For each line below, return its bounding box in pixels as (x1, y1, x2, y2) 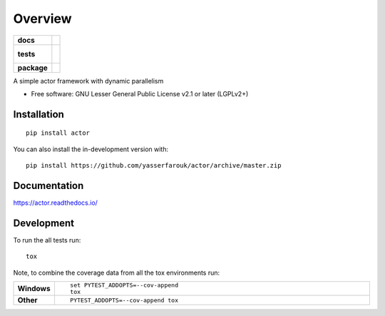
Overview (13, 11, 72, 26)
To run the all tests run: (13, 235, 81, 244)
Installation (13, 108, 64, 121)
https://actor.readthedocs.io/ (13, 198, 98, 207)
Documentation (13, 179, 84, 192)
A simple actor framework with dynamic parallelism (13, 76, 164, 85)
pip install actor (26, 129, 91, 137)
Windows (17, 284, 51, 294)
